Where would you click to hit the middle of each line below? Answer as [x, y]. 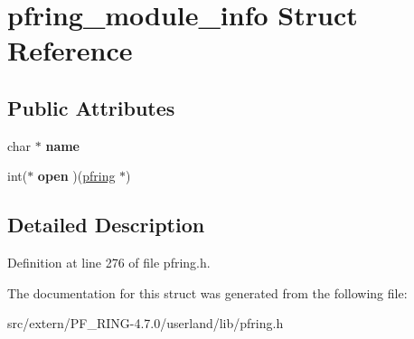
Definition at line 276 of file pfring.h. [109, 263]
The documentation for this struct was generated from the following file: [207, 292]
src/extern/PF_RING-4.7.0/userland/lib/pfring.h [146, 323]
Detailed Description [106, 225]
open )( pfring [76, 176]
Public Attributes [91, 107]
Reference [70, 50]
